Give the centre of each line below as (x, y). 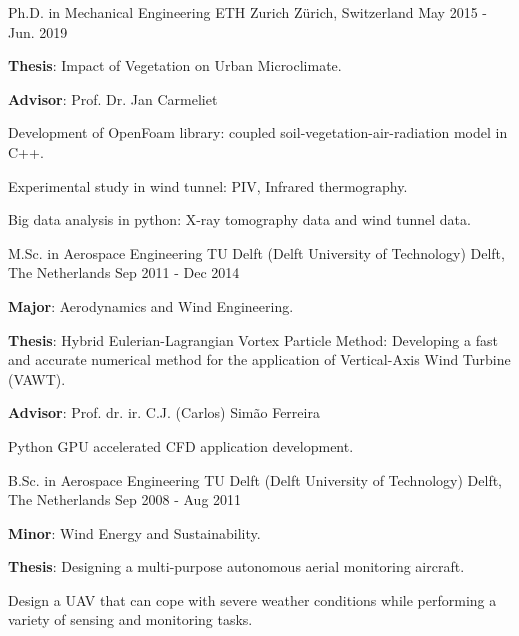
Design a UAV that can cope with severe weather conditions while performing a (252, 599)
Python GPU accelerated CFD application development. (181, 445)
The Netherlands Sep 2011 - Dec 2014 (124, 272)
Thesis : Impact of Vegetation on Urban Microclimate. (175, 65)
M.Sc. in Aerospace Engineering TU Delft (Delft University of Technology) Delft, (256, 252)
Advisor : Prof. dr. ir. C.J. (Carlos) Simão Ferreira (164, 412)
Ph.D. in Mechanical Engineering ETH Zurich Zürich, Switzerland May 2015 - (247, 12)
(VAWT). (37, 378)
